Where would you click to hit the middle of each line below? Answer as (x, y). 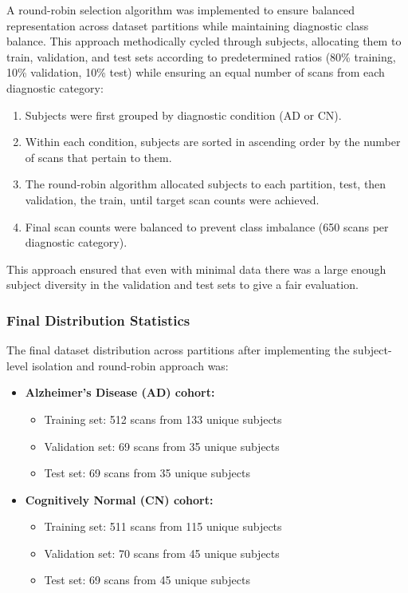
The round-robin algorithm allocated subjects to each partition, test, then (206, 184)
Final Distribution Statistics (98, 320)
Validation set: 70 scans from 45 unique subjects (162, 553)
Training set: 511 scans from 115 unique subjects (163, 526)
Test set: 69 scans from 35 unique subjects (147, 473)
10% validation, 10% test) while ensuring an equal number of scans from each (196, 72)
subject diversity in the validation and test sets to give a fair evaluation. (182, 285)
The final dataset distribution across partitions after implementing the (178, 350)
